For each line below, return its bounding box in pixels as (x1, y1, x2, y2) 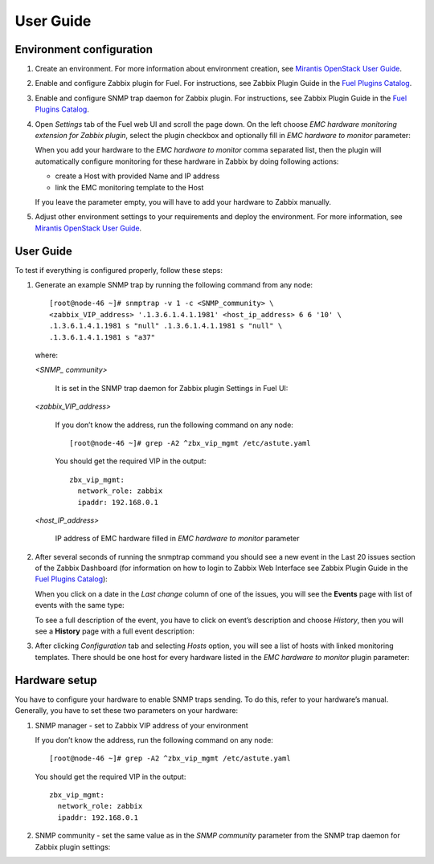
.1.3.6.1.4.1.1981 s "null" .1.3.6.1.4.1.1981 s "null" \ (49, 321, 283, 331)
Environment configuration (14, 43, 153, 56)
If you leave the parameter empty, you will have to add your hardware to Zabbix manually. (35, 197, 332, 206)
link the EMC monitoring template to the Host (55, 182, 204, 192)
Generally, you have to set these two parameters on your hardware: (14, 706, 239, 715)
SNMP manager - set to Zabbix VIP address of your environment (35, 720, 248, 730)
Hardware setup (14, 673, 97, 687)
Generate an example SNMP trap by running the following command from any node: (35, 280, 313, 290)
